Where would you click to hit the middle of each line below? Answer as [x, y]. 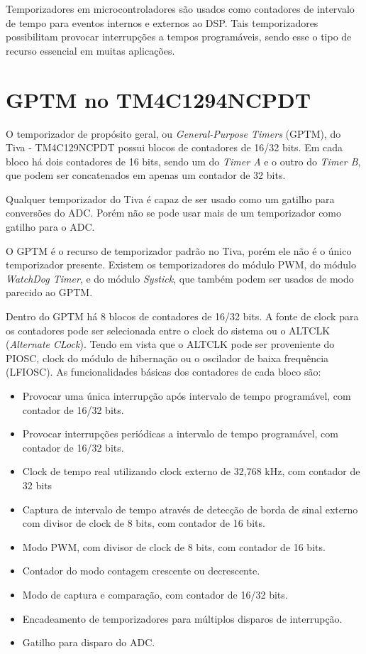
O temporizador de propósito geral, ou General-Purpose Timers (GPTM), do [173, 133]
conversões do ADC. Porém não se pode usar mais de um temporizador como [174, 213]
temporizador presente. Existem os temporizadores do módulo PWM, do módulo [181, 265]
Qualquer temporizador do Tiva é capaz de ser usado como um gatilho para [170, 198]
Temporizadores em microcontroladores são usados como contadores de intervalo [180, 9]
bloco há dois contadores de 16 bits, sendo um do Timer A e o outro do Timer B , [183, 161]
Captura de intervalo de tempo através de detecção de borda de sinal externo [190, 509]
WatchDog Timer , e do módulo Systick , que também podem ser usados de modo [180, 278]
